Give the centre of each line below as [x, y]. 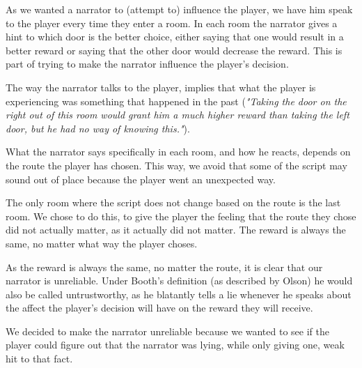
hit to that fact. [39, 359]
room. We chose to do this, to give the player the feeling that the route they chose [181, 216]
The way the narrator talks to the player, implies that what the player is [161, 87]
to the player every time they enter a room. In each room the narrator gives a [172, 23]
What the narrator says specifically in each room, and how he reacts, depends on [178, 152]
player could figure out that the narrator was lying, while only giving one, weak [175, 345]
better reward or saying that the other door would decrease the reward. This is [174, 50]
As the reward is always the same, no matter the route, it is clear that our [164, 267]
